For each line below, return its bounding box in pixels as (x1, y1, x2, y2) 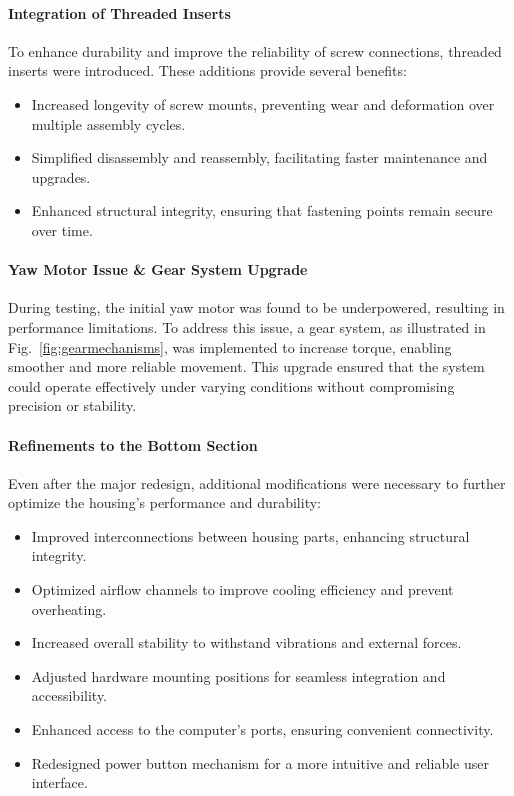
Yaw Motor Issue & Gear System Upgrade (8, 259, 308, 280)
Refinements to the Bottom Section (8, 434, 258, 455)
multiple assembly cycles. (31, 113, 186, 134)
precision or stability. (8, 395, 137, 416)
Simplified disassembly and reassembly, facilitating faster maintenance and (31, 147, 488, 168)
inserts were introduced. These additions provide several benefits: (8, 60, 407, 81)
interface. (31, 772, 88, 793)
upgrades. (31, 166, 91, 187)
